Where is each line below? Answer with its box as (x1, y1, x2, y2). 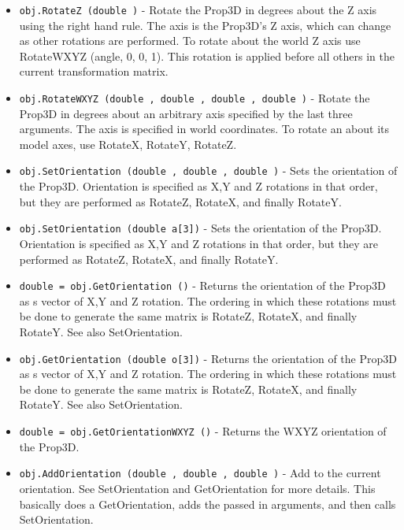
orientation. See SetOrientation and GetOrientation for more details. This (19, 480, 376, 496)
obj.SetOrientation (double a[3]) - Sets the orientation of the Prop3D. (19, 220, 382, 236)
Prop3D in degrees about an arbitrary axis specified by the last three (19, 105, 353, 121)
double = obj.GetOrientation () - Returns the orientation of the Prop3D (19, 277, 386, 294)
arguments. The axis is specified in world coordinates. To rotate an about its (19, 120, 390, 137)
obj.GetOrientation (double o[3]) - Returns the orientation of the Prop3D (19, 350, 397, 366)
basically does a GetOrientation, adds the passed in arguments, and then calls (19, 495, 396, 512)
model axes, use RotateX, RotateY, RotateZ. (19, 135, 237, 152)
